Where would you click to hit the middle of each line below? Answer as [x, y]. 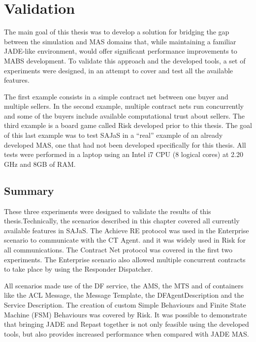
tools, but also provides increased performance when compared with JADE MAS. [127, 333]
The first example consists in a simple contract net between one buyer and [116, 96]
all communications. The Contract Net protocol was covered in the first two [118, 250]
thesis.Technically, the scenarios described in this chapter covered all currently [122, 221]
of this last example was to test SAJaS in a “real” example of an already [113, 135]
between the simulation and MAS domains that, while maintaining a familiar [120, 41]
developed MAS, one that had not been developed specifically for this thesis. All [125, 144]
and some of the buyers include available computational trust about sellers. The [124, 115]
